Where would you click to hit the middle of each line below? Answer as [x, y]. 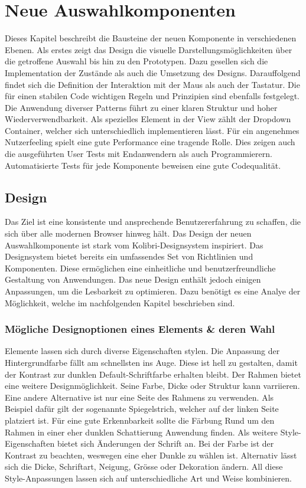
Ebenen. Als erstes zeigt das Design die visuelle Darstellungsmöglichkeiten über [149, 49]
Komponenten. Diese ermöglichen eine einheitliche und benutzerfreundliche [140, 268]
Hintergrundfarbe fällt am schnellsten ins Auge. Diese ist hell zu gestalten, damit [151, 363]
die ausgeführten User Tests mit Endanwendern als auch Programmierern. [139, 154]
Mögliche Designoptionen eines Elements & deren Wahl [140, 329]
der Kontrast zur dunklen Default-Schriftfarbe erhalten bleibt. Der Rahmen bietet [153, 374]
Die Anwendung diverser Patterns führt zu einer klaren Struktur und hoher [141, 107]
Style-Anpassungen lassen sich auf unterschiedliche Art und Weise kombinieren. [148, 478]
